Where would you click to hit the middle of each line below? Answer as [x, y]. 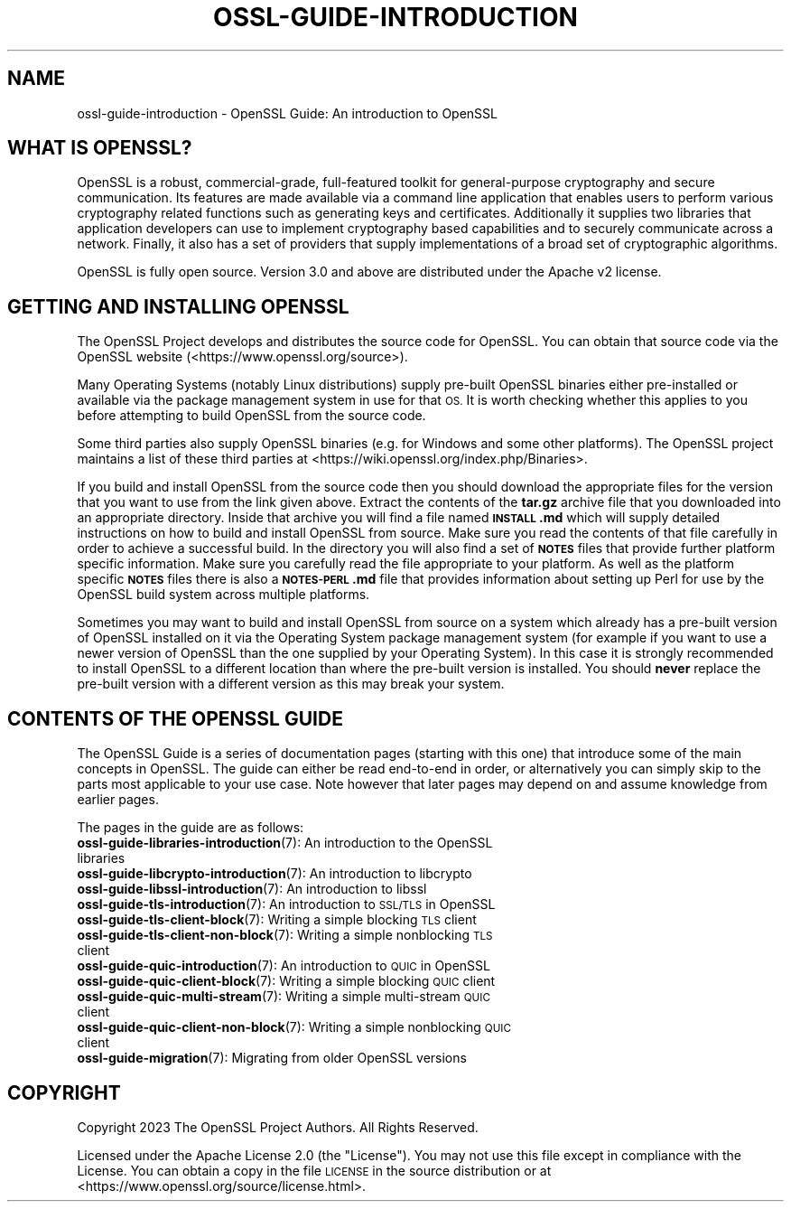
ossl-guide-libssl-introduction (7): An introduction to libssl [252, 889]
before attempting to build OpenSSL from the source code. [251, 416]
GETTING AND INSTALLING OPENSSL [178, 306]
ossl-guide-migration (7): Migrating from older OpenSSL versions [272, 1058]
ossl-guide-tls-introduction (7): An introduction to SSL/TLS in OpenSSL [286, 904]
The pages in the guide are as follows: [191, 828]
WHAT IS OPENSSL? [100, 148]
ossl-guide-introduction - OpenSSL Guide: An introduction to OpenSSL [287, 113]
